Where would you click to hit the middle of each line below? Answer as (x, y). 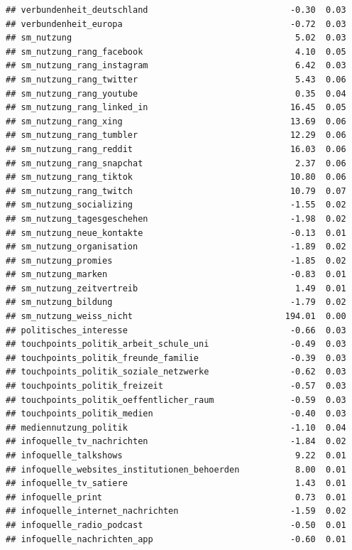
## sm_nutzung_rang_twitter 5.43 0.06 (176, 79)
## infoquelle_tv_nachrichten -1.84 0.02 (176, 442)
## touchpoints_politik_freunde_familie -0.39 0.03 (176, 358)
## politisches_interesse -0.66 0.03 (176, 330)
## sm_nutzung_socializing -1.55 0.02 (176, 205)
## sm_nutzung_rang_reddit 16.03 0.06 (176, 149)
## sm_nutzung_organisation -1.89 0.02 (176, 247)
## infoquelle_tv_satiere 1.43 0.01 (176, 484)
